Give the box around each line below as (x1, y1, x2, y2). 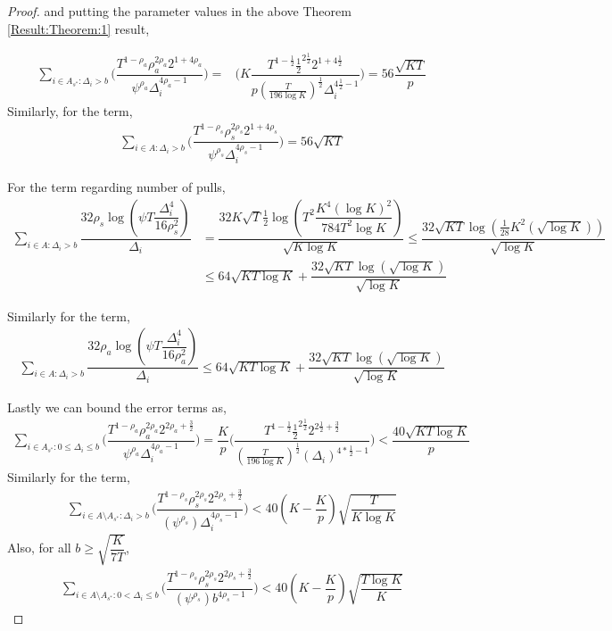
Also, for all (7, 538, 71, 557)
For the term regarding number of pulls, (7, 178, 226, 196)
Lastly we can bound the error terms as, (7, 397, 227, 416)
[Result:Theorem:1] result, (7, 19, 150, 37)
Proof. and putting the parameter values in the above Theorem (7, 2, 351, 20)
